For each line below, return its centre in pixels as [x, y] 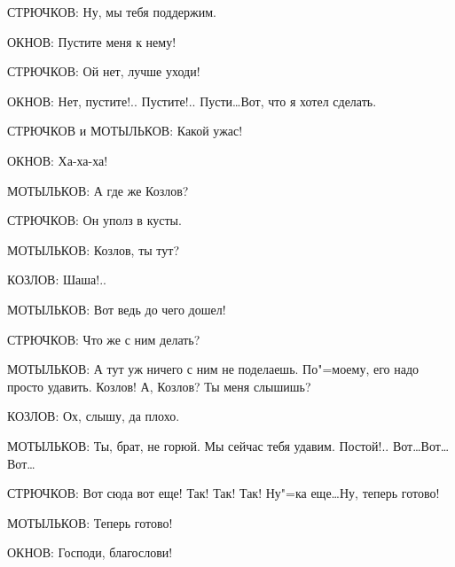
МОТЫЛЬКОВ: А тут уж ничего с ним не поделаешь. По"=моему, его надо [213, 369]
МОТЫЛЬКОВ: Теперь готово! [90, 522]
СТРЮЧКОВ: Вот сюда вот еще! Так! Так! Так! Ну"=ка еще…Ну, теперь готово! [224, 493]
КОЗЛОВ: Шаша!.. [57, 280]
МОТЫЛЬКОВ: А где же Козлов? [98, 190]
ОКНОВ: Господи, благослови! [90, 552]
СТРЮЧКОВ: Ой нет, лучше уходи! [104, 71]
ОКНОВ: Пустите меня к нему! [92, 41]
